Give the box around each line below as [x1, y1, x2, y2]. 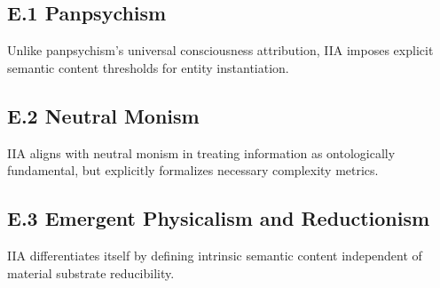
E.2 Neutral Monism [7, 101, 200, 129]
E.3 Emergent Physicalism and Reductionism [7, 204, 430, 232]
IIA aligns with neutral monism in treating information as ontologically [7, 143, 396, 162]
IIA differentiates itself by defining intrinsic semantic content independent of [7, 245, 422, 264]
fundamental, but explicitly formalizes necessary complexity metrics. [7, 161, 379, 180]
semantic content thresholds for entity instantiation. [7, 58, 289, 76]
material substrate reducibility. [7, 263, 175, 282]
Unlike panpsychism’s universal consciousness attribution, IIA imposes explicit [7, 41, 434, 60]
